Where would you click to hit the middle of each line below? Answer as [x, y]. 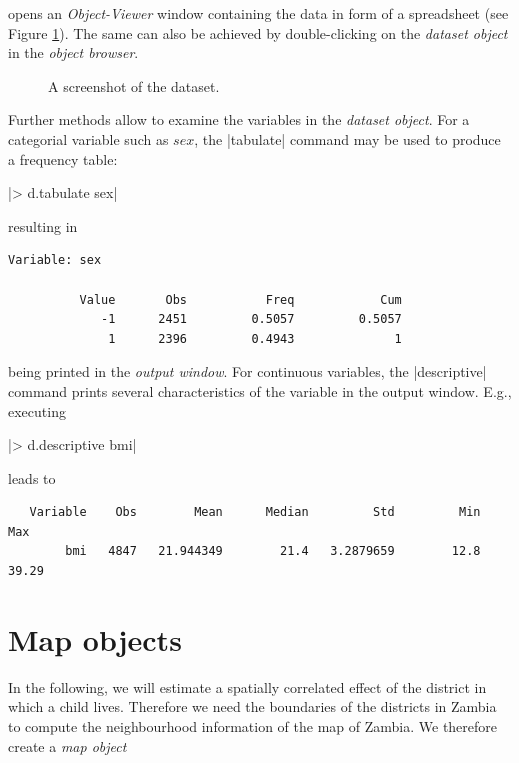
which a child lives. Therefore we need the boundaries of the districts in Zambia [252, 706]
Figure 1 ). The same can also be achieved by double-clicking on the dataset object [258, 32]
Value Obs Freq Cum [240, 299]
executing [37, 410]
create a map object [67, 745]
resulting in [43, 225]
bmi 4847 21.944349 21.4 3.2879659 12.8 [273, 551]
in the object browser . [73, 52]
